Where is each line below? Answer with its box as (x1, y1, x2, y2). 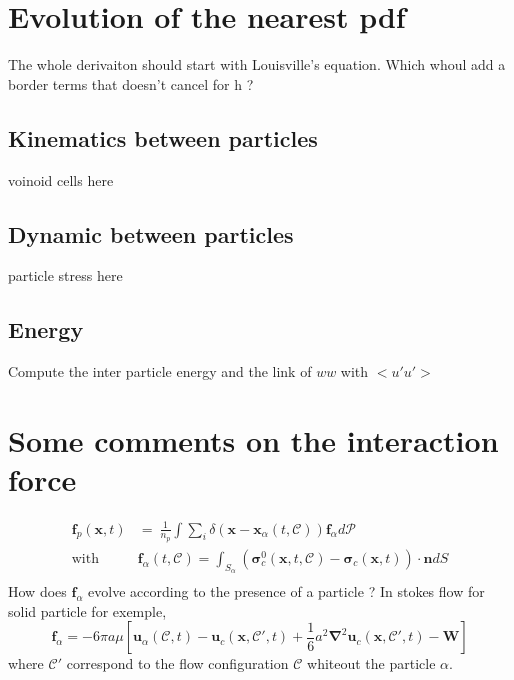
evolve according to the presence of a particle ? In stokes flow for (88, 581, 485, 602)
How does (8, 581, 67, 602)
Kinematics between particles (8, 122, 318, 153)
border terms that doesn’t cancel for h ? (8, 73, 254, 94)
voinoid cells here (8, 169, 114, 190)
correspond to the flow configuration (66, 653, 289, 674)
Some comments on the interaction (8, 419, 499, 460)
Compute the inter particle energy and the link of (8, 361, 312, 382)
